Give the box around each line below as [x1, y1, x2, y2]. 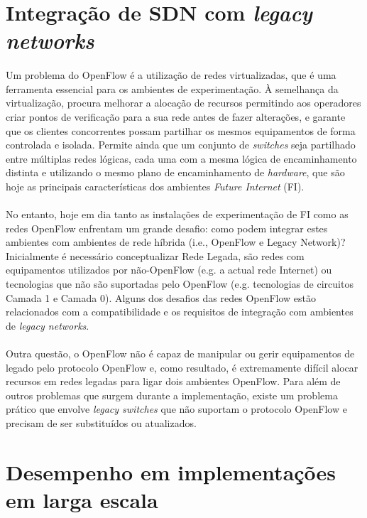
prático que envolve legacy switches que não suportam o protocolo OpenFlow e [6, 401, 347, 416]
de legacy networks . [6, 318, 89, 333]
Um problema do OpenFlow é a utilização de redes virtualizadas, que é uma [6, 68, 336, 82]
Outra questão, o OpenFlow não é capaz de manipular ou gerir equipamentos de [6, 346, 355, 361]
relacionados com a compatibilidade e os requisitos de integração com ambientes [6, 304, 354, 319]
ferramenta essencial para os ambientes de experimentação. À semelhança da [6, 81, 339, 96]
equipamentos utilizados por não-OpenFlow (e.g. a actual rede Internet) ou [6, 262, 332, 277]
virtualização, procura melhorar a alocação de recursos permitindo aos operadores [6, 95, 361, 110]
